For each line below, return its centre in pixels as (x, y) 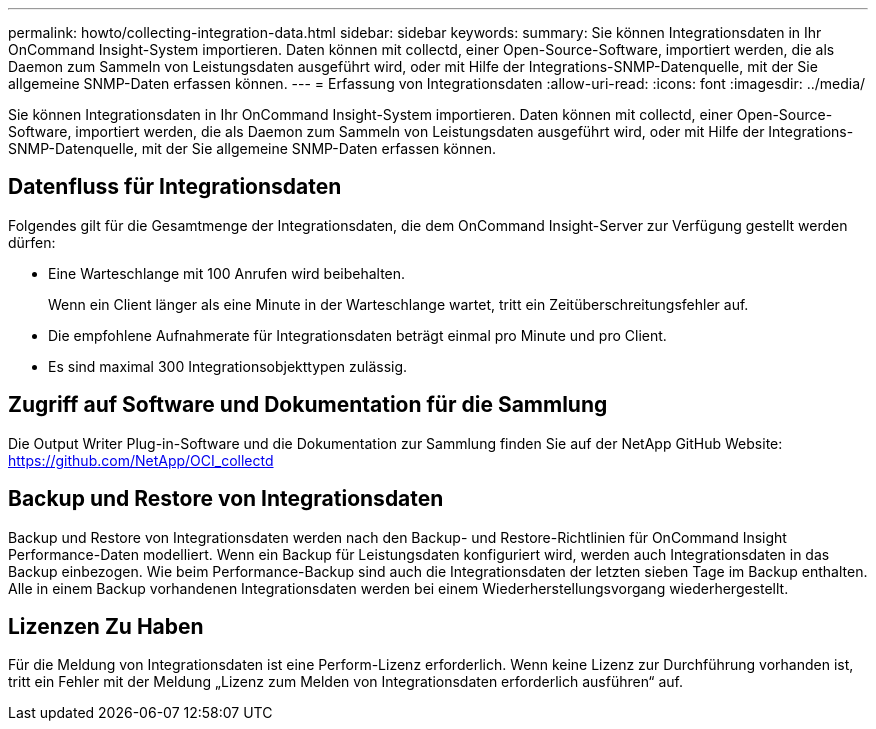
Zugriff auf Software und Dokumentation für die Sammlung (308, 405)
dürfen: (32, 242)
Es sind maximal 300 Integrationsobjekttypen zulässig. (228, 366)
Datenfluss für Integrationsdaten (175, 187)
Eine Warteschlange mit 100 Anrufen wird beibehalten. (227, 273)
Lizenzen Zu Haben (106, 626)
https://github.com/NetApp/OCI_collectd (141, 460)
